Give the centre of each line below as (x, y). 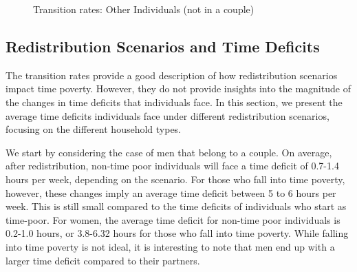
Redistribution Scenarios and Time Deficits (163, 46)
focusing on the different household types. (94, 129)
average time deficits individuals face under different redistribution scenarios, (167, 115)
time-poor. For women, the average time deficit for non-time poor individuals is (173, 219)
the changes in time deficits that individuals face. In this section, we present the (174, 102)
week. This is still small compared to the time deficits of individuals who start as (176, 206)
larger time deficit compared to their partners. (103, 260)
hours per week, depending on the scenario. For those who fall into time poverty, (175, 179)
